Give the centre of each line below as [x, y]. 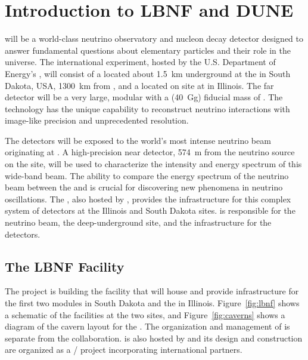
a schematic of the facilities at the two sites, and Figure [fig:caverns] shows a [145, 314]
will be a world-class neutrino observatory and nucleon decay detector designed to [154, 39]
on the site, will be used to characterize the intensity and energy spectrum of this [153, 164]
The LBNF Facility [65, 266]
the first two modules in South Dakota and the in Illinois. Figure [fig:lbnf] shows [152, 303]
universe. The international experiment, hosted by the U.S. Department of [140, 62]
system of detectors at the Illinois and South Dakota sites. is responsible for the [150, 210]
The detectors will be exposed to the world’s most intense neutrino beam [138, 140]
